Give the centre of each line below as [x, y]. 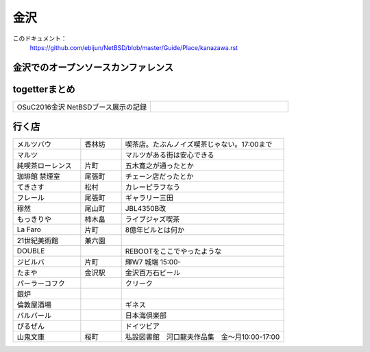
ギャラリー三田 [149, 198]
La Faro [29, 229]
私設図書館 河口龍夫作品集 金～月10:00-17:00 [202, 337]
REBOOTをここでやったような [173, 251]
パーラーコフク [41, 284]
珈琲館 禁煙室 [39, 177]
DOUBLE [31, 251]
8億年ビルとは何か [155, 230]
